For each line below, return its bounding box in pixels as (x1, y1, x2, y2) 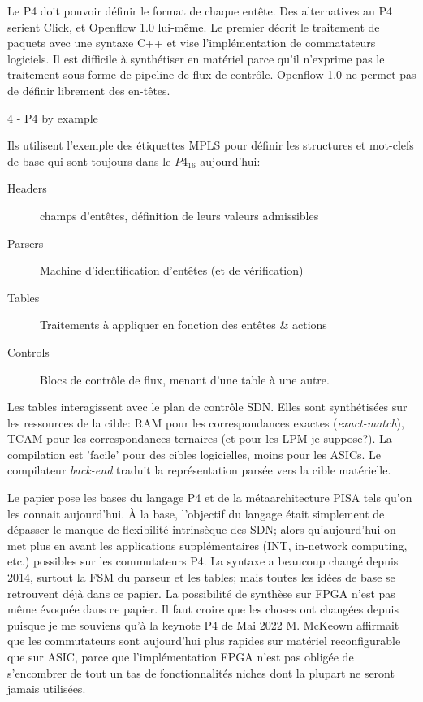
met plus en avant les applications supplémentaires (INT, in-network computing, (7, 536, 408, 553)
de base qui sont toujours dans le (7, 152, 171, 169)
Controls (7, 343, 50, 360)
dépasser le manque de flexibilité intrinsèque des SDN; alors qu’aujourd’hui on (7, 521, 396, 538)
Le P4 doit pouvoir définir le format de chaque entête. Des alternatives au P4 (7, 2, 392, 19)
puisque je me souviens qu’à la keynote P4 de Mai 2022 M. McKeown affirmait (7, 616, 399, 633)
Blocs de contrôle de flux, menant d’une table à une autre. (40, 370, 330, 388)
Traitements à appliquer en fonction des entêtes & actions (40, 316, 327, 333)
